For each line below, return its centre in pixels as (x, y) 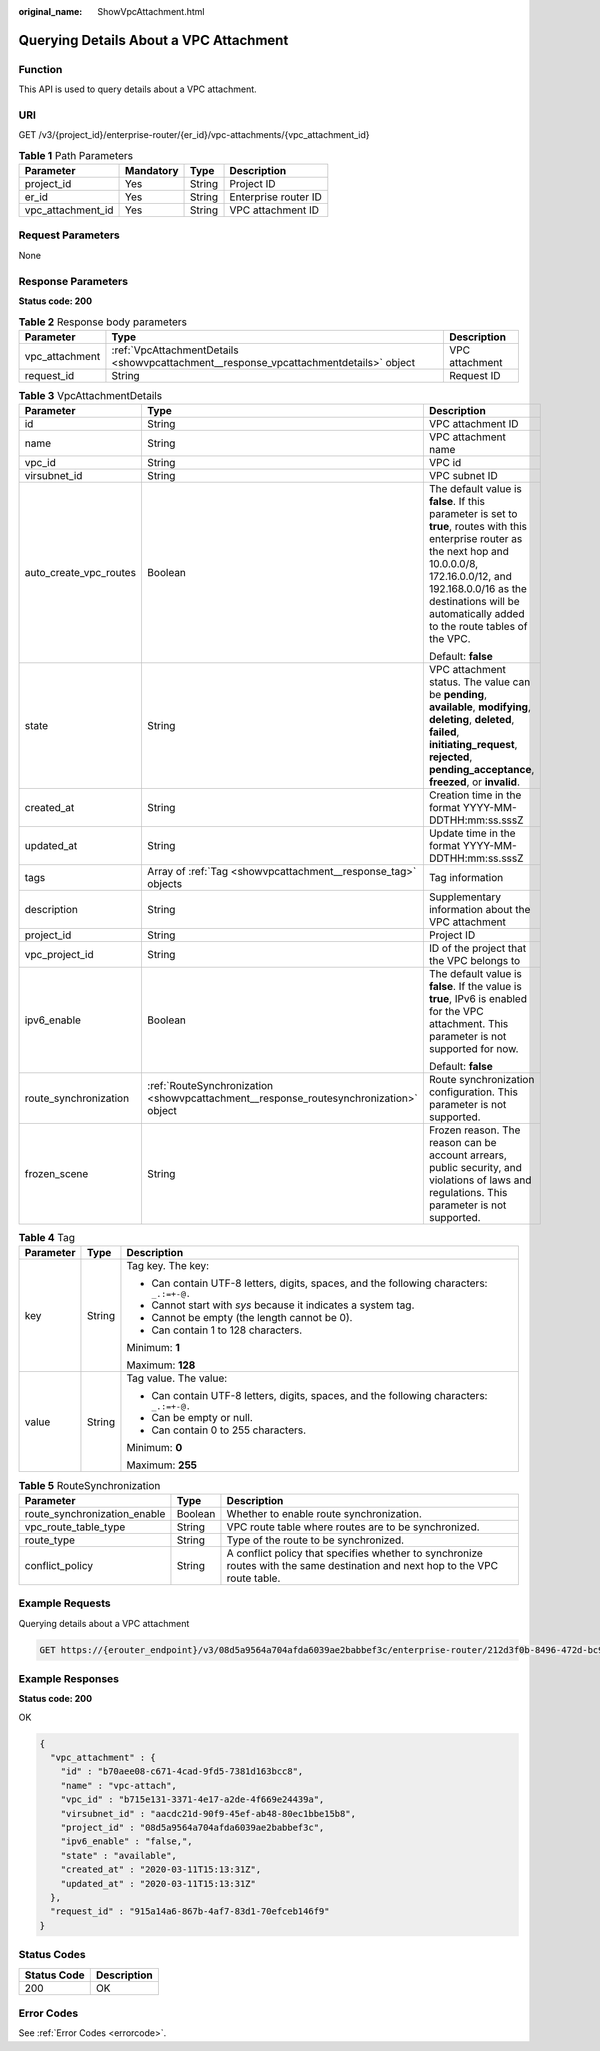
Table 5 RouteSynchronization (89, 1485)
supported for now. (473, 1049)
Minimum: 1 (153, 1348)
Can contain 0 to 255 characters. (229, 1430)
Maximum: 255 (162, 1465)
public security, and (475, 1168)
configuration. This (473, 1092)
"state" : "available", (118, 1855)
